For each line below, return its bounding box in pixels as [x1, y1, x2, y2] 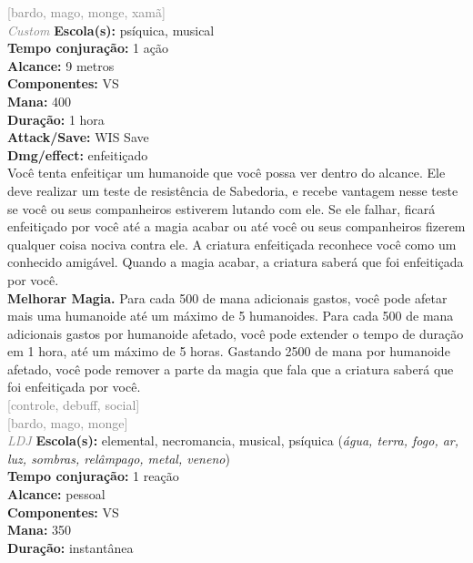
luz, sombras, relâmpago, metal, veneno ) [7, 448, 230, 467]
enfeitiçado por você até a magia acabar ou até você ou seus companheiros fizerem [7, 217, 466, 236]
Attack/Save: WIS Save [7, 128, 149, 147]
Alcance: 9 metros [7, 56, 115, 75]
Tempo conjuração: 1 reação [7, 466, 179, 486]
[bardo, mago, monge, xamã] [7, 3, 166, 21]
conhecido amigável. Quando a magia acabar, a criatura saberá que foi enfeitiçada [7, 252, 464, 271]
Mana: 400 [7, 91, 72, 110]
